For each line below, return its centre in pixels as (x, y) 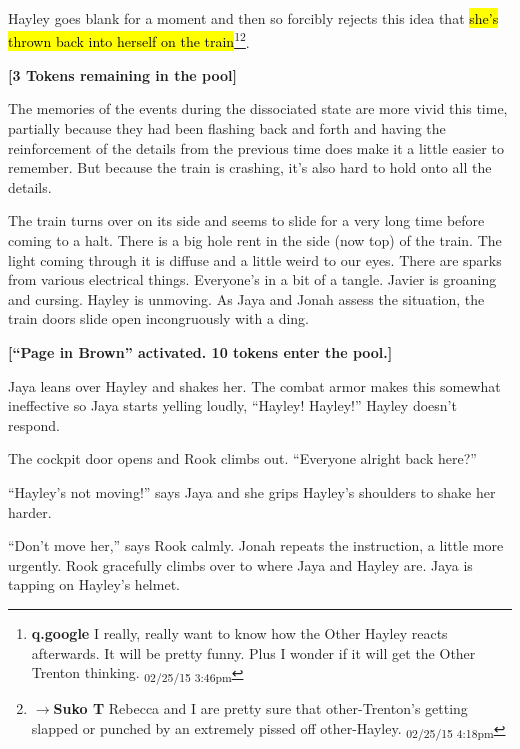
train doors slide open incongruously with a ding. (159, 318)
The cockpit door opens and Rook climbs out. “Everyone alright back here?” (242, 458)
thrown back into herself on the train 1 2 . (129, 40)
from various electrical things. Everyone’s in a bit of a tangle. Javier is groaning (252, 279)
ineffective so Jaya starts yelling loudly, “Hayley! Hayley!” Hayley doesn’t (232, 405)
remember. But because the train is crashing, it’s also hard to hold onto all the (250, 167)
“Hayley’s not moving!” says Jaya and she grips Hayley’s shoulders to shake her (252, 491)
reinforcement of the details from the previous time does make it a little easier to (256, 147)
